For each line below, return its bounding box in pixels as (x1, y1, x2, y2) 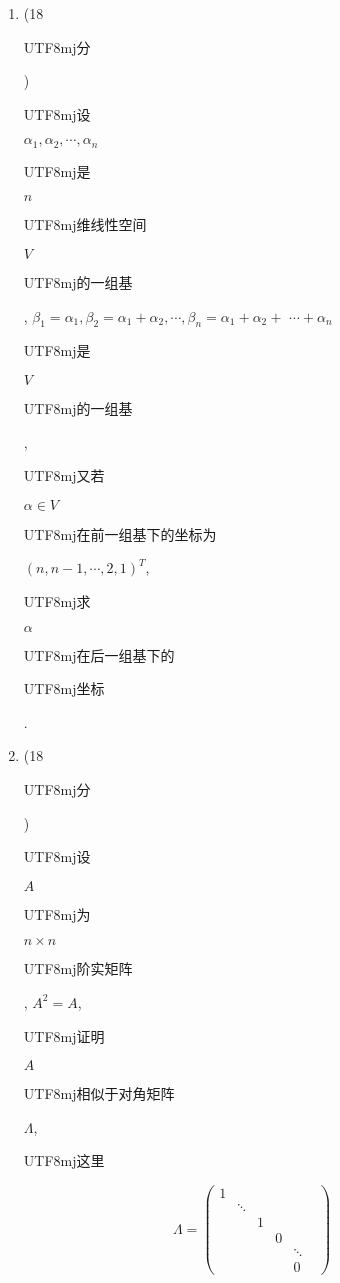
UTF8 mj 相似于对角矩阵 (23, 1083, 175, 1104)
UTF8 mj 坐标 (23, 678, 105, 699)
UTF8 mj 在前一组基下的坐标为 (23, 523, 217, 544)
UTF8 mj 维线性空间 (23, 214, 147, 235)
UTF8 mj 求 (23, 590, 91, 611)
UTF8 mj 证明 (23, 1025, 105, 1046)
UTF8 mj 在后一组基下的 (23, 644, 175, 665)
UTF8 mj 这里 (23, 1150, 105, 1171)
